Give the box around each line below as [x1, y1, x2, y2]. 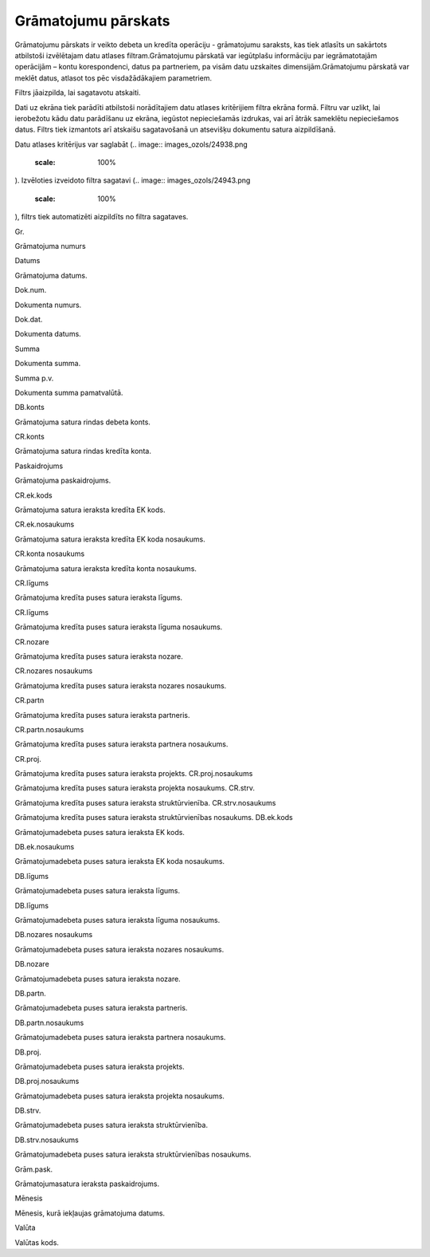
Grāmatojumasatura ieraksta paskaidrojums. [14, 1179, 159, 1188]
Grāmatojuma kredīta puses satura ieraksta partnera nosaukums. [14, 739, 229, 749]
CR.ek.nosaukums [14, 519, 75, 530]
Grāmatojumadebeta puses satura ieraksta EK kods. [14, 827, 185, 837]
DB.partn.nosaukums [14, 1018, 84, 1027]
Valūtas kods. [14, 1237, 60, 1247]
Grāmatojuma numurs [14, 242, 87, 251]
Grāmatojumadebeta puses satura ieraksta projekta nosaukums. [14, 1091, 225, 1101]
